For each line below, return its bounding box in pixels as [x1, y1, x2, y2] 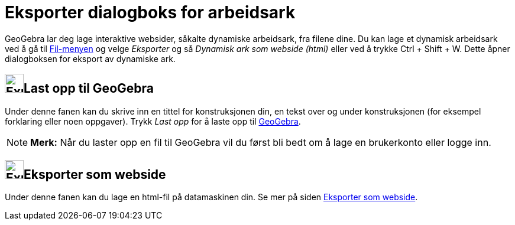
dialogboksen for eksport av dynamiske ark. [5, 53, 176, 64]
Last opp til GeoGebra [24, 81, 154, 96]
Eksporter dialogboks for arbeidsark [5, 2, 296, 22]
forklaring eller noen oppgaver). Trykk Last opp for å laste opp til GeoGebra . [5, 116, 301, 126]
